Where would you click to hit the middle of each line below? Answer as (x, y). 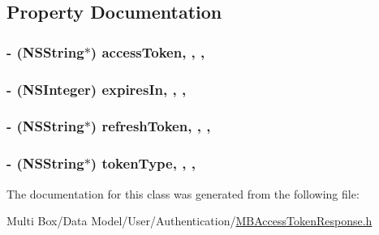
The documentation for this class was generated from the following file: (183, 193)
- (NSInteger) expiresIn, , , (97, 89)
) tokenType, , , (143, 163)
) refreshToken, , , (151, 126)
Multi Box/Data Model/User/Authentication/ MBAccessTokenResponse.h (189, 221)
